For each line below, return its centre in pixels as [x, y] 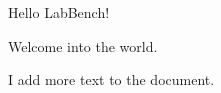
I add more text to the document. [111, 79]
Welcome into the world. [83, 45]
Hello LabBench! [59, 12]
